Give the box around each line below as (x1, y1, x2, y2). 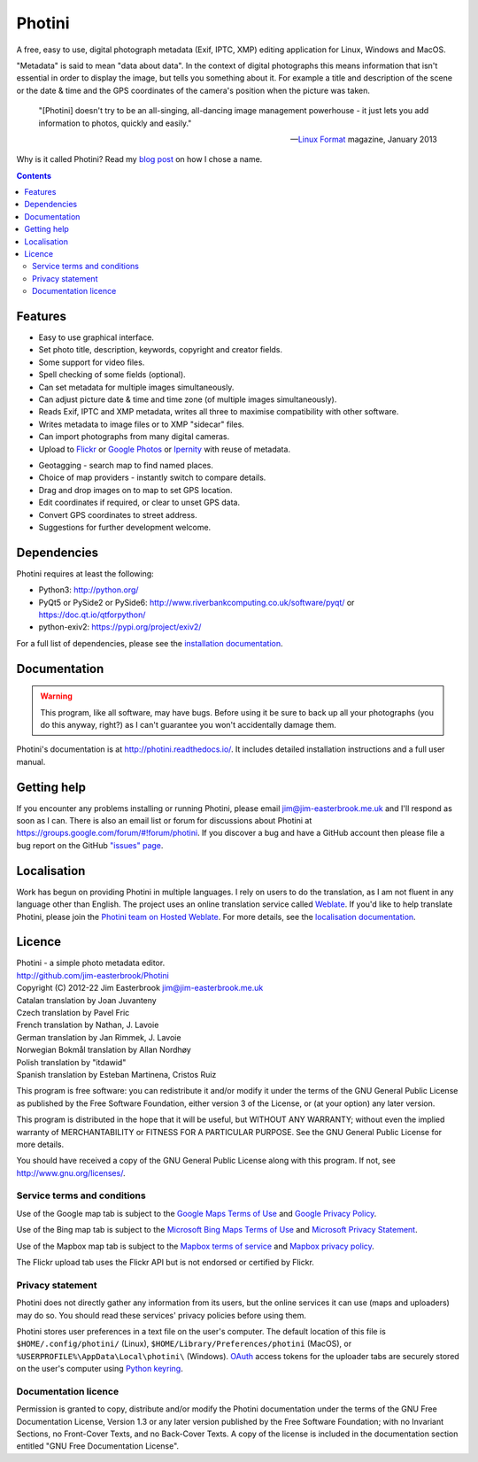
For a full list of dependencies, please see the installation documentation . (16, 638, 283, 648)
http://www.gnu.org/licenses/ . (16, 1167, 126, 1178)
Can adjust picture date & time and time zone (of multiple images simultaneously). (38, 394, 337, 405)
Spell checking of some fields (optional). (38, 369, 186, 380)
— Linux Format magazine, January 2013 (289, 134, 437, 144)
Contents (16, 170, 52, 181)
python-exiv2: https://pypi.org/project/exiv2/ (38, 622, 202, 632)
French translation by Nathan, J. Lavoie (16, 1019, 159, 1031)
